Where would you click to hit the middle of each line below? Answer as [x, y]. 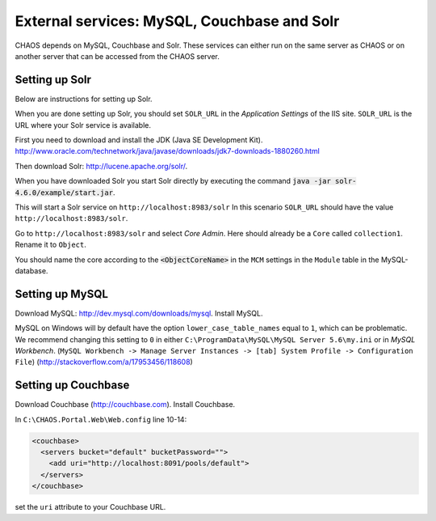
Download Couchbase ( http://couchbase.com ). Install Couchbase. [125, 405]
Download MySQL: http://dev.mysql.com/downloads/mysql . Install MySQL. [139, 313]
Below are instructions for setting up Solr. [84, 99]
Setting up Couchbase [72, 385]
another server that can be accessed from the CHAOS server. [117, 56]
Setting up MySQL [62, 294]
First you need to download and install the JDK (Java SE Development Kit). [139, 140]
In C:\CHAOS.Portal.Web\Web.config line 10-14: [101, 419]
